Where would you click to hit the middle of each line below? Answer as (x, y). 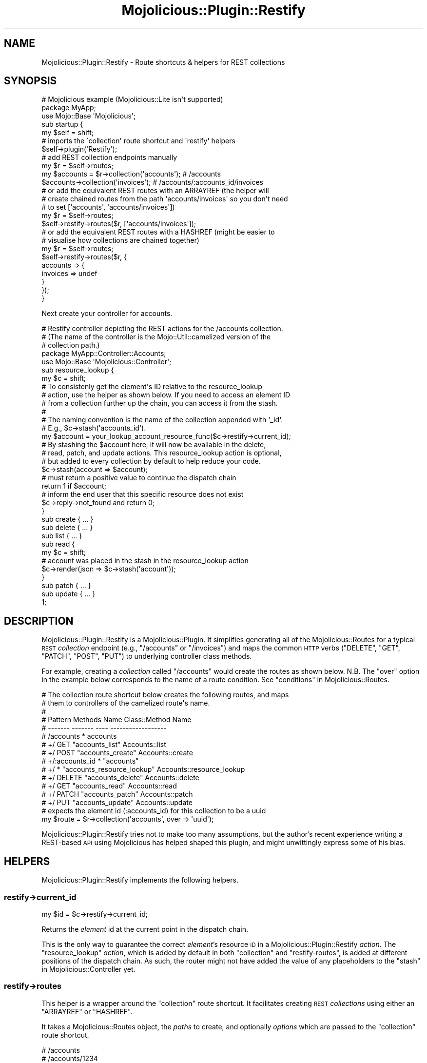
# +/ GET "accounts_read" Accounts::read (109, 786)
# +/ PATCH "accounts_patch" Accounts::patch (117, 794)
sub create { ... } (68, 519)
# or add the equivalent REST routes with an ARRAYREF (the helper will (155, 191)
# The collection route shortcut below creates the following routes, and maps (165, 695)
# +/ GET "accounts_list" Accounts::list (104, 745)
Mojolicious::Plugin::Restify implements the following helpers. (140, 880)
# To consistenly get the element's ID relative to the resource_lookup (152, 387)
